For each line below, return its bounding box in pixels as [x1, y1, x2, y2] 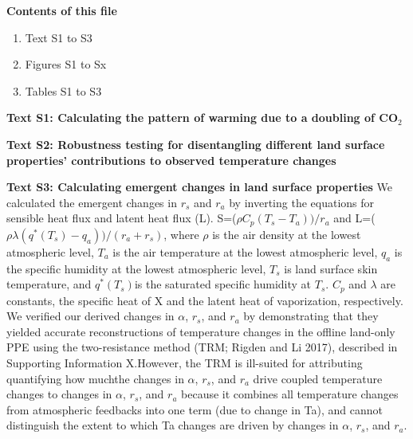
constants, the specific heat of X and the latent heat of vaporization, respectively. [6, 292, 403, 308]
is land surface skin [284, 260, 378, 276]
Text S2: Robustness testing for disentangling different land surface [6, 135, 385, 152]
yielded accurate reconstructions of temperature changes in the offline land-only [6, 323, 395, 339]
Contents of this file [6, 2, 117, 18]
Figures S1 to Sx [25, 56, 107, 73]
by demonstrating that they [243, 308, 379, 324]
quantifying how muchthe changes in [6, 370, 184, 386]
